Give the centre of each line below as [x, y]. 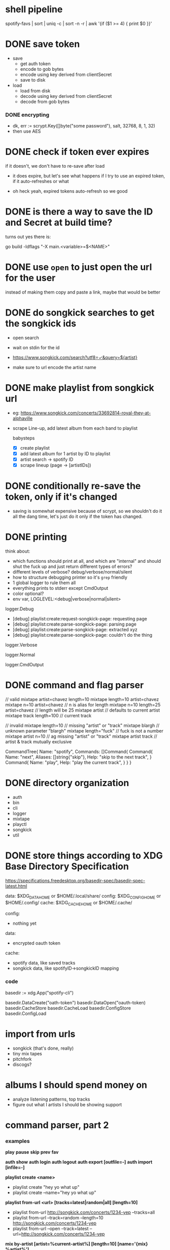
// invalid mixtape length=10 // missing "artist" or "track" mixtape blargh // [82, 725]
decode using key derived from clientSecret [66, 96]
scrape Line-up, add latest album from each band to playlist [75, 428]
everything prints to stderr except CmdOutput [60, 588]
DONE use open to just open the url [79, 267]
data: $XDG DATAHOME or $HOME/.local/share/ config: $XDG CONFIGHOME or [83, 896]
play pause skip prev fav [32, 1152]
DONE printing [36, 537]
